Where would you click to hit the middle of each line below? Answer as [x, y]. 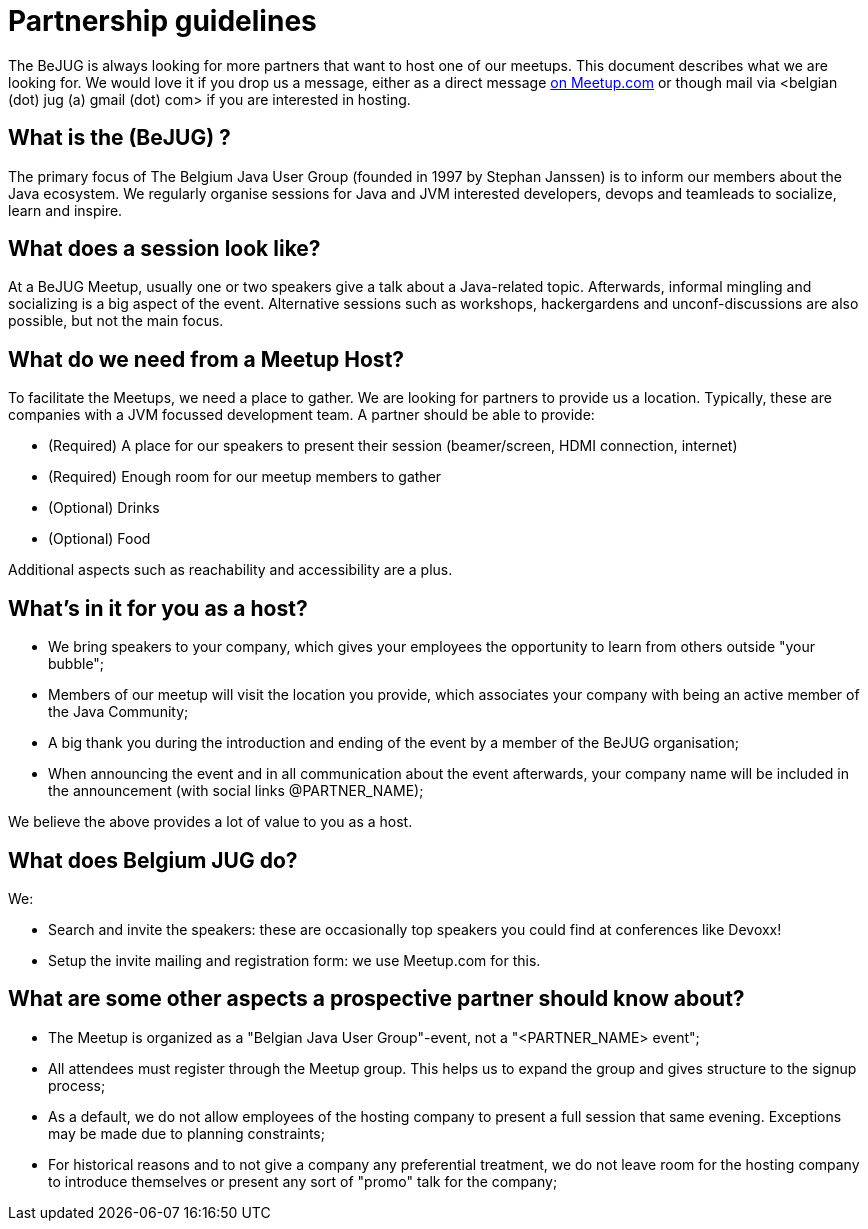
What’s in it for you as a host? [158, 608]
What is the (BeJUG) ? [119, 138]
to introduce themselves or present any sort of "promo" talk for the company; [303, 1181]
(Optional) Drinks [104, 508]
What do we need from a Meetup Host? [206, 359]
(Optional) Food [99, 539]
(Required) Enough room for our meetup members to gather [245, 477]
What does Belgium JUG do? [153, 860]
